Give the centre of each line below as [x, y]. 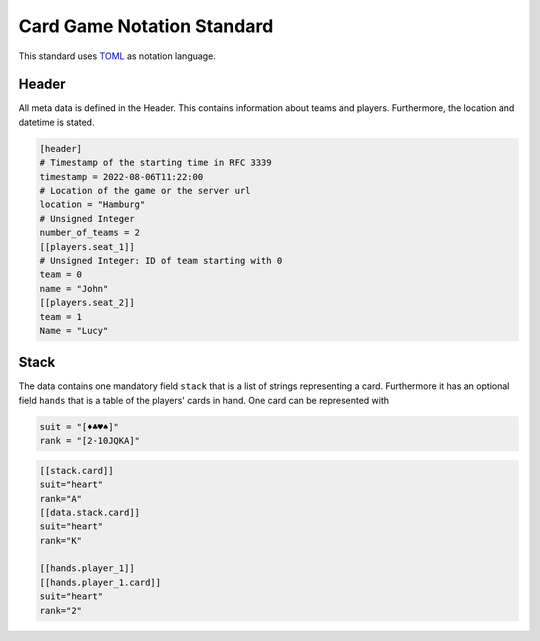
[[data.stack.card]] [89, 512]
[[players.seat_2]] [87, 303]
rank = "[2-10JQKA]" [89, 441]
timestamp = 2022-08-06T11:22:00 [121, 176]
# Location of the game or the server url [145, 190]
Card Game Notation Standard [146, 26]
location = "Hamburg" [92, 204]
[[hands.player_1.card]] [100, 582]
